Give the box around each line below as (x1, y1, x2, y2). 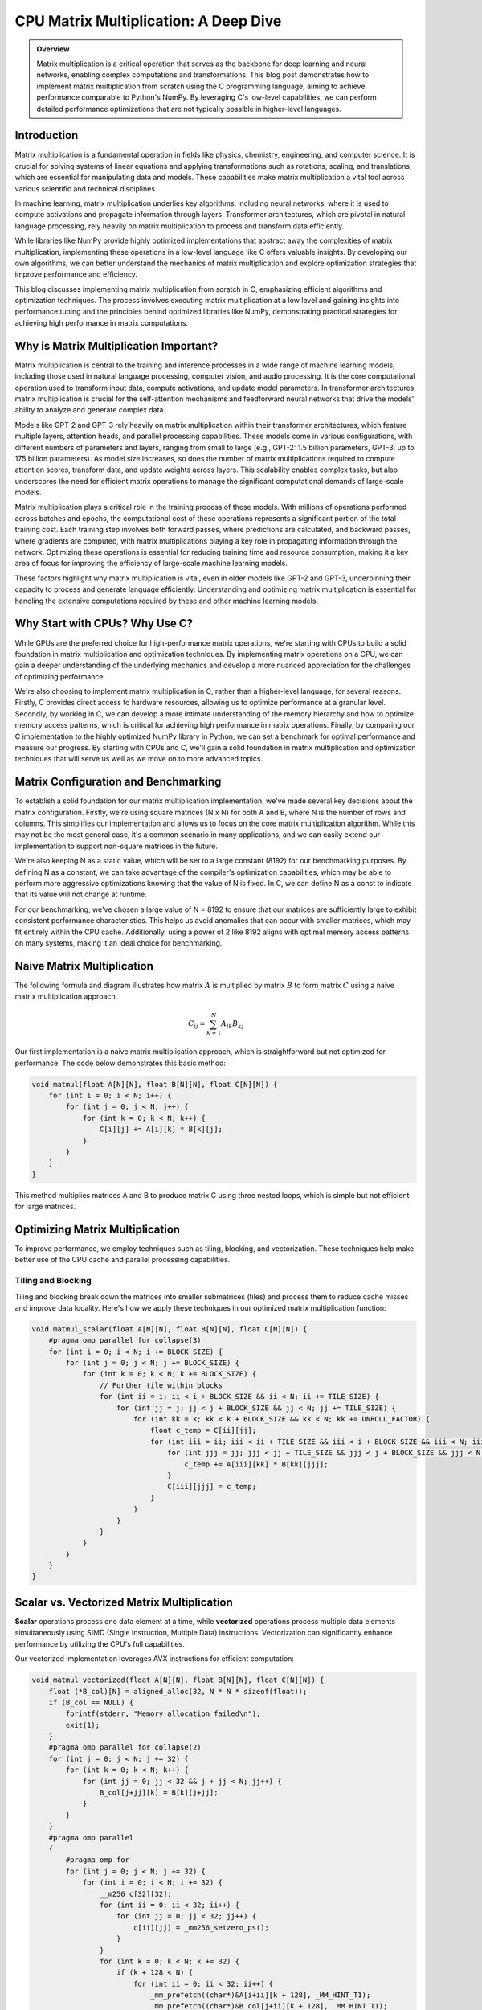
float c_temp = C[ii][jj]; (149, 1425, 257, 1435)
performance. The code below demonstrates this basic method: (14, 1058, 227, 1068)
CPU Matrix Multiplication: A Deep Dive (14, 12, 282, 30)
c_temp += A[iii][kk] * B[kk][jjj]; (184, 1459, 329, 1469)
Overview (36, 44, 70, 54)
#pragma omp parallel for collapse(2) (48, 1743, 202, 1752)
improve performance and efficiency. (14, 269, 138, 279)
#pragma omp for (65, 1856, 130, 1864)
